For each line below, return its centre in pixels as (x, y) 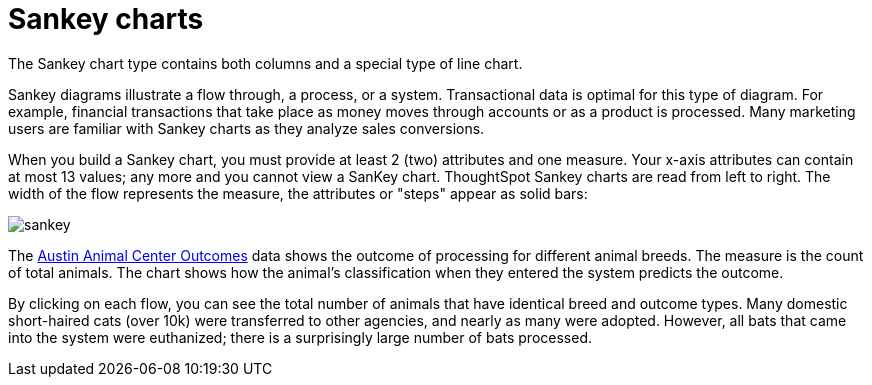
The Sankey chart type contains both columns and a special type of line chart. (265, 63)
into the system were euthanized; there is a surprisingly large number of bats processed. (300, 337)
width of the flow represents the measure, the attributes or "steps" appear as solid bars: (298, 193)
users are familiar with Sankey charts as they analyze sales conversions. (246, 128)
